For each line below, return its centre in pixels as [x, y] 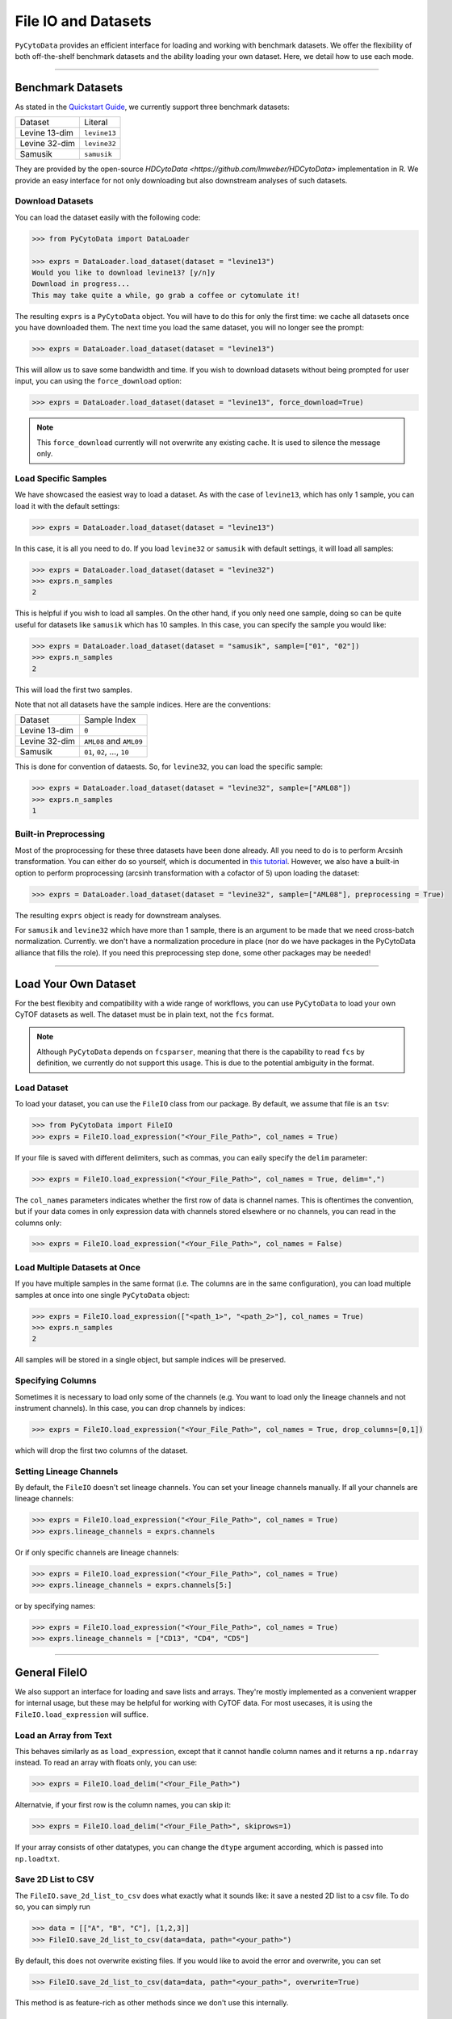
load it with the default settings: [67, 506]
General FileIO [51, 1672]
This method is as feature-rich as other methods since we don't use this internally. [152, 2003]
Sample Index [110, 720]
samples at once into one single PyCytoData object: [102, 1295]
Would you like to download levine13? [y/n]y [123, 272]
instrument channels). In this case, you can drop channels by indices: [130, 1408]
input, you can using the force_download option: [98, 381]
